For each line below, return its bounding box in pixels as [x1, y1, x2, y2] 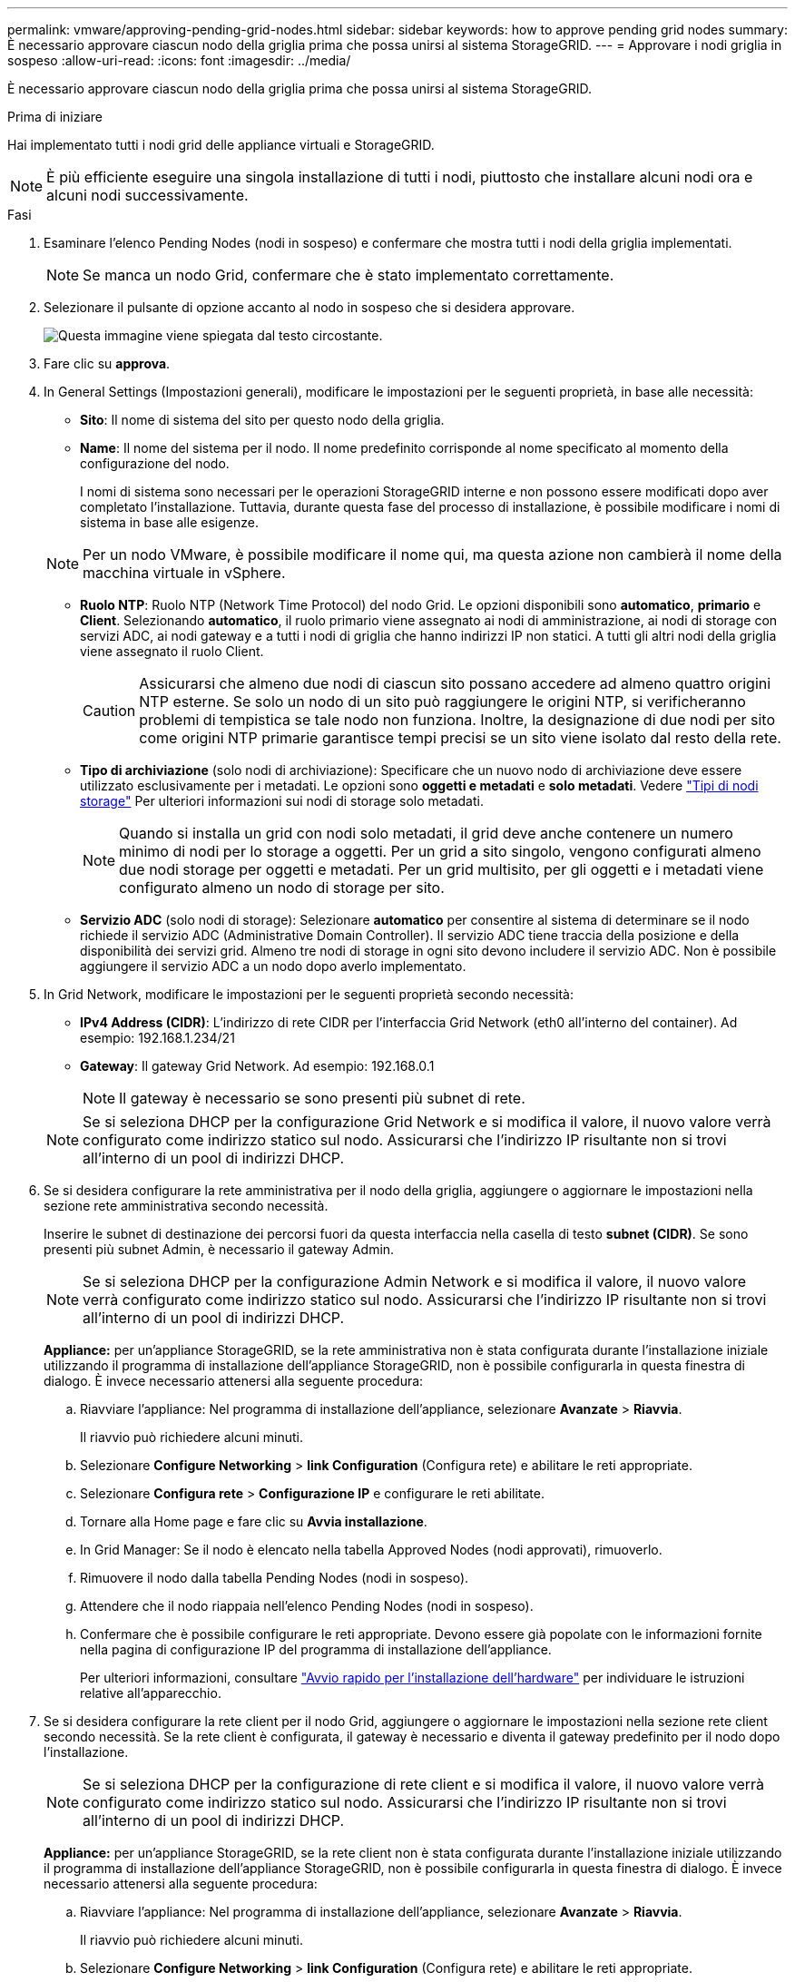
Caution [83, 702, 136, 720]
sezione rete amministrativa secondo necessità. [44, 1198, 329, 1213]
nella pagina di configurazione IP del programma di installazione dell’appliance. [80, 1642, 552, 1657]
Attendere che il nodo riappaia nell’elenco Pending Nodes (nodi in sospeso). [80, 1598, 534, 1614]
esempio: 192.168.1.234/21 [80, 1030, 235, 1045]
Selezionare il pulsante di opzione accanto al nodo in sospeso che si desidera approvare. [44, 299, 575, 315]
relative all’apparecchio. [80, 1685, 221, 1701]
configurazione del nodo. [80, 456, 230, 471]
